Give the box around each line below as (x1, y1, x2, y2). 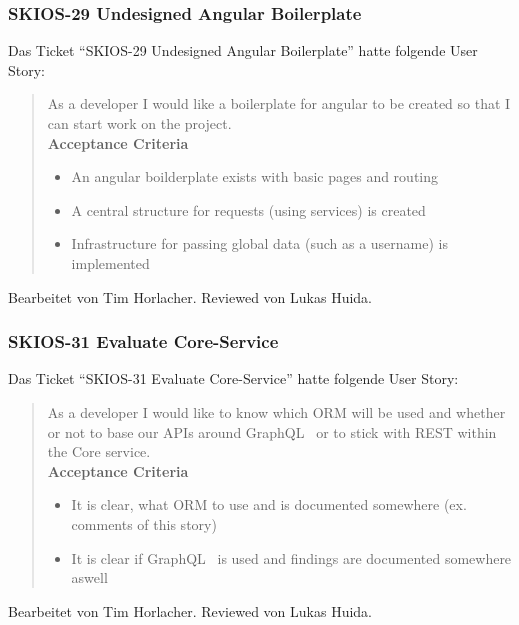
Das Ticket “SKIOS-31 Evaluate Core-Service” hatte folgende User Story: (8, 368, 459, 389)
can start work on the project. (47, 113, 232, 133)
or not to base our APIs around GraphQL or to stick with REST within (47, 421, 497, 442)
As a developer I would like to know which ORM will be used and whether (47, 401, 506, 422)
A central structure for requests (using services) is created (71, 199, 426, 220)
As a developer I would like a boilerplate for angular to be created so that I (47, 93, 511, 114)
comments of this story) (71, 513, 217, 534)
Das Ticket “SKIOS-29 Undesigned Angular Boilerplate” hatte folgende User (8, 40, 478, 61)
